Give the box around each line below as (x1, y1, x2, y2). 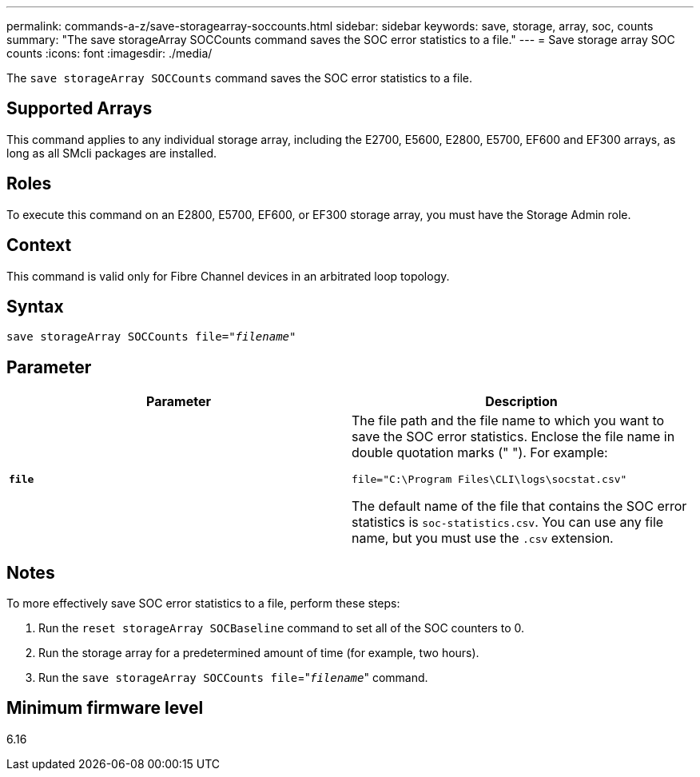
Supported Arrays (6, 98, 153, 119)
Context (6, 235, 72, 256)
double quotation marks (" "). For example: (352, 444, 608, 461)
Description (485, 393, 558, 410)
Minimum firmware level (6, 698, 204, 719)
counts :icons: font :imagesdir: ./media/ (6, 46, 213, 60)
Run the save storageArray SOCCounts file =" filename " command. (38, 671, 428, 685)
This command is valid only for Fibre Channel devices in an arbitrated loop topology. (6, 269, 450, 283)
